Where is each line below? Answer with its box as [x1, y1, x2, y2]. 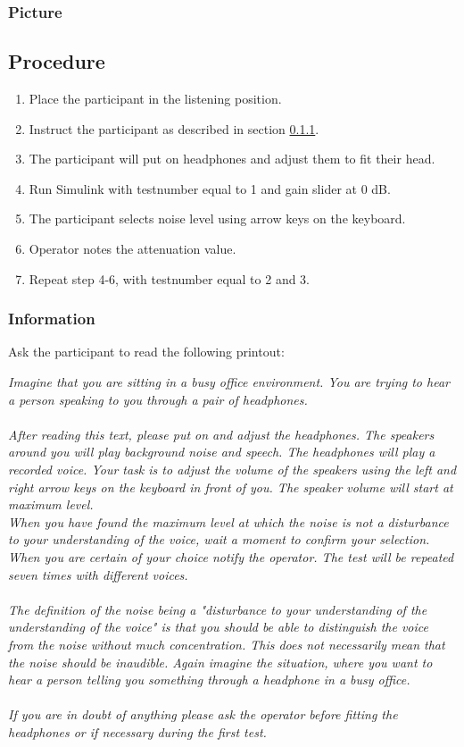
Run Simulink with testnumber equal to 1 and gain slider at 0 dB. [29, 179, 391, 197]
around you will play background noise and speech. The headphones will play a [8, 442, 435, 461]
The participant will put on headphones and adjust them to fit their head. [29, 149, 435, 168]
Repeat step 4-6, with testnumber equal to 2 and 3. [29, 269, 310, 288]
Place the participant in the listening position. [29, 89, 282, 108]
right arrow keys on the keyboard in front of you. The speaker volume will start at [8, 477, 453, 496]
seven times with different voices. [8, 565, 188, 583]
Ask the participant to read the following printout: [8, 342, 285, 361]
